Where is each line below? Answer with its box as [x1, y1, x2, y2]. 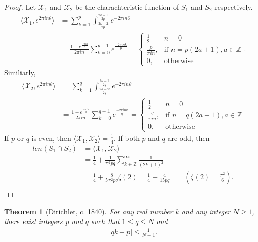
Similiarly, [4, 67, 36, 77]
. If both [113, 132, 140, 143]
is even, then [31, 132, 71, 143]
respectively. [214, 2, 253, 12]
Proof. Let [4, 2, 36, 12]
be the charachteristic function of [75, 2, 179, 12]
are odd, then [167, 132, 210, 143]
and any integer [181, 206, 231, 216]
